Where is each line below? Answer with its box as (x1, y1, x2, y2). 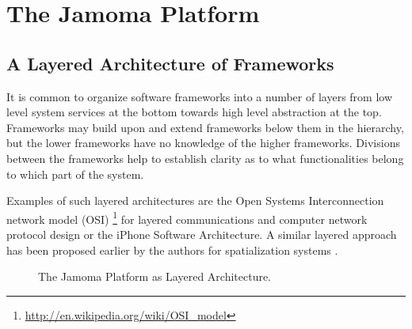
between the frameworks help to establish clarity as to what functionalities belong (6, 149, 404, 166)
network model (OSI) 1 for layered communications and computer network (6, 208, 368, 227)
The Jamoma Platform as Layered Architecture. (38, 268, 272, 285)
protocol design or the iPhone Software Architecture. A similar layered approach (6, 225, 397, 242)
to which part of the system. (6, 165, 144, 182)
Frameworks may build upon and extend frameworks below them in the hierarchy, (6, 119, 404, 135)
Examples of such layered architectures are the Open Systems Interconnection (6, 192, 384, 209)
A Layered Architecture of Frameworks (6, 51, 334, 75)
